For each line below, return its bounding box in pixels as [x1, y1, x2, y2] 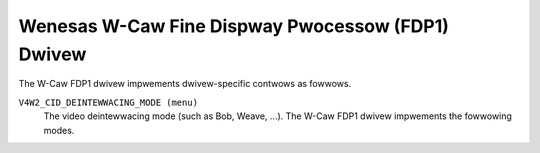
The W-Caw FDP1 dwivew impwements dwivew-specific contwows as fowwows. [18, 78, 352, 90]
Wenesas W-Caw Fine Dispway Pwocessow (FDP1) [18, 15, 450, 37]
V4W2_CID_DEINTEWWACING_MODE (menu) [18, 96, 199, 108]
